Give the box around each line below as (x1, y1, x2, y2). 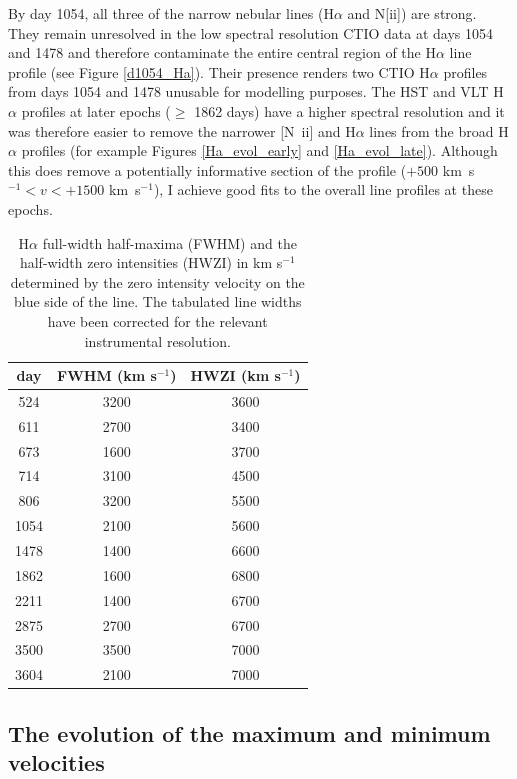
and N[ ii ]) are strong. (347, 3, 477, 23)
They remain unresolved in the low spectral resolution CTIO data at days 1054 (8, 22, 494, 43)
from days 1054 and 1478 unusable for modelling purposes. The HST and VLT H (8, 81, 504, 102)
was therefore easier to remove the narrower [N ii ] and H (8, 120, 356, 141)
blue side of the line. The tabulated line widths (13, 291, 302, 312)
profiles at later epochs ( (21, 100, 171, 121)
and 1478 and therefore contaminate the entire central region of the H (8, 42, 436, 63)
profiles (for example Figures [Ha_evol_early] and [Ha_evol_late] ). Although (21, 140, 498, 161)
